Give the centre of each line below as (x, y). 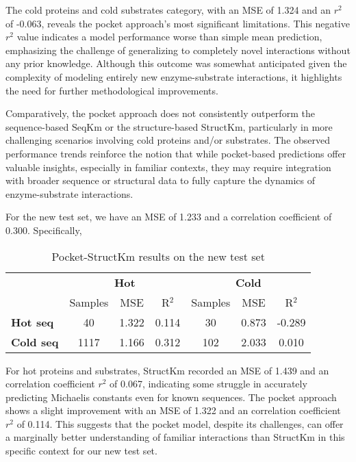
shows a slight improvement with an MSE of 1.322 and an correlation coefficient (173, 410)
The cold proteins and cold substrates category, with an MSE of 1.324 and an (168, 10)
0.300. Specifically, (44, 230)
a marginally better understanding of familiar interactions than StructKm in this (175, 437)
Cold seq (35, 342)
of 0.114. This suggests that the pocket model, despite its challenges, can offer (180, 423)
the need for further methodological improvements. (112, 90)
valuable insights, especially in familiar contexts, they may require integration (168, 167)
